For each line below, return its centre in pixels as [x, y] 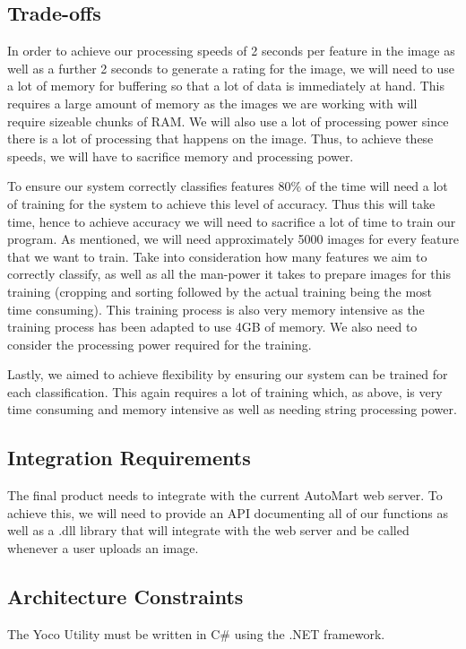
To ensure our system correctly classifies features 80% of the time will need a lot [228, 186]
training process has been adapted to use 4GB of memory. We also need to [212, 327]
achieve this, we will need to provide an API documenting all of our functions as [228, 512]
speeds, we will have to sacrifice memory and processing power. [181, 156]
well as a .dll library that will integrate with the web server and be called [208, 530]
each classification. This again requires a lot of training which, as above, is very [225, 391]
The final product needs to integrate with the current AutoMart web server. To [225, 495]
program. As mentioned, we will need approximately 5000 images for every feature [233, 239]
